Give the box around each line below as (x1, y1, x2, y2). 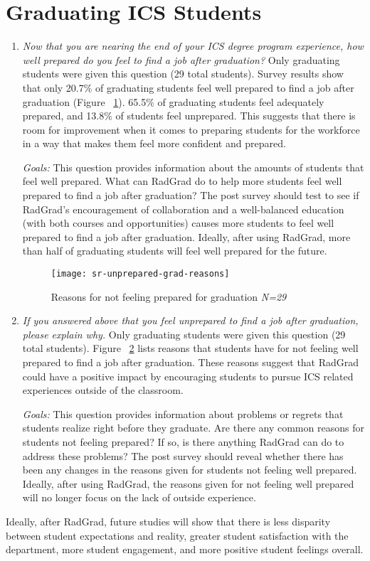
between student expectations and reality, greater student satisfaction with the (6, 528, 349, 543)
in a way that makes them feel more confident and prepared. (22, 136, 286, 151)
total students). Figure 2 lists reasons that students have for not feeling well (22, 341, 359, 356)
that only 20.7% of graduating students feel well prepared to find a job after (22, 80, 354, 95)
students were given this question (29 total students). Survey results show (22, 66, 344, 81)
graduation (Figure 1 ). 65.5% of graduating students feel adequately (22, 94, 324, 109)
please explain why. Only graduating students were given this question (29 (22, 326, 346, 341)
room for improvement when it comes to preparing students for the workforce (22, 122, 360, 137)
